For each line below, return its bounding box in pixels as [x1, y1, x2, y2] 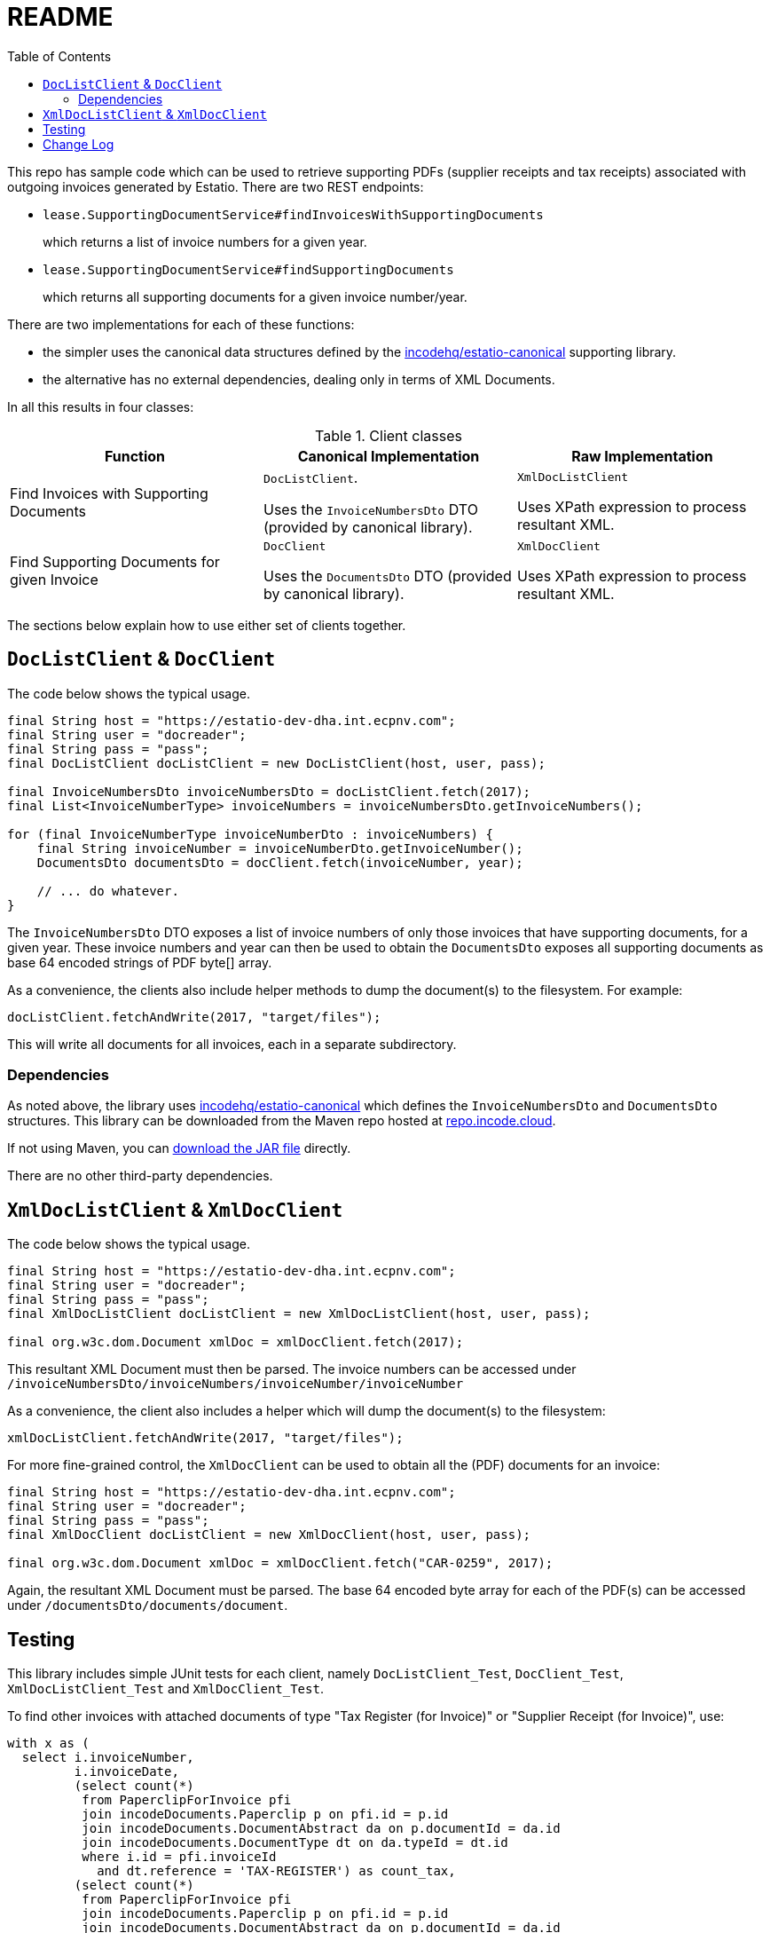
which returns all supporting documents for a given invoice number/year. [43, 288, 467, 304]
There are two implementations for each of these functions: [7, 316, 355, 332]
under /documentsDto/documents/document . [7, 1598, 288, 1613]
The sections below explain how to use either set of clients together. [7, 617, 406, 633]
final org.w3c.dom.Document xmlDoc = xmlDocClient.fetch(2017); [7, 1335, 464, 1350]
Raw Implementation [571, 446, 713, 465]
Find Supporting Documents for [10, 553, 220, 572]
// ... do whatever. [36, 883, 179, 898]
